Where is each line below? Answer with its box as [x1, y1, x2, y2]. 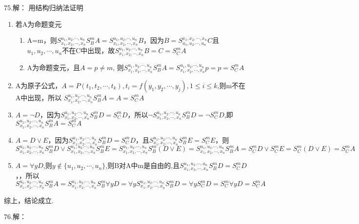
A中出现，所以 [15, 92, 62, 102]
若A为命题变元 [15, 19, 62, 29]
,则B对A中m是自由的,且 [105, 160, 180, 170]
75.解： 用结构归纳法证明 [4, 2, 83, 12]
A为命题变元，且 [27, 62, 80, 72]
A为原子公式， [15, 80, 62, 90]
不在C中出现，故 [62, 45, 115, 56]
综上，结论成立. [4, 195, 54, 205]
